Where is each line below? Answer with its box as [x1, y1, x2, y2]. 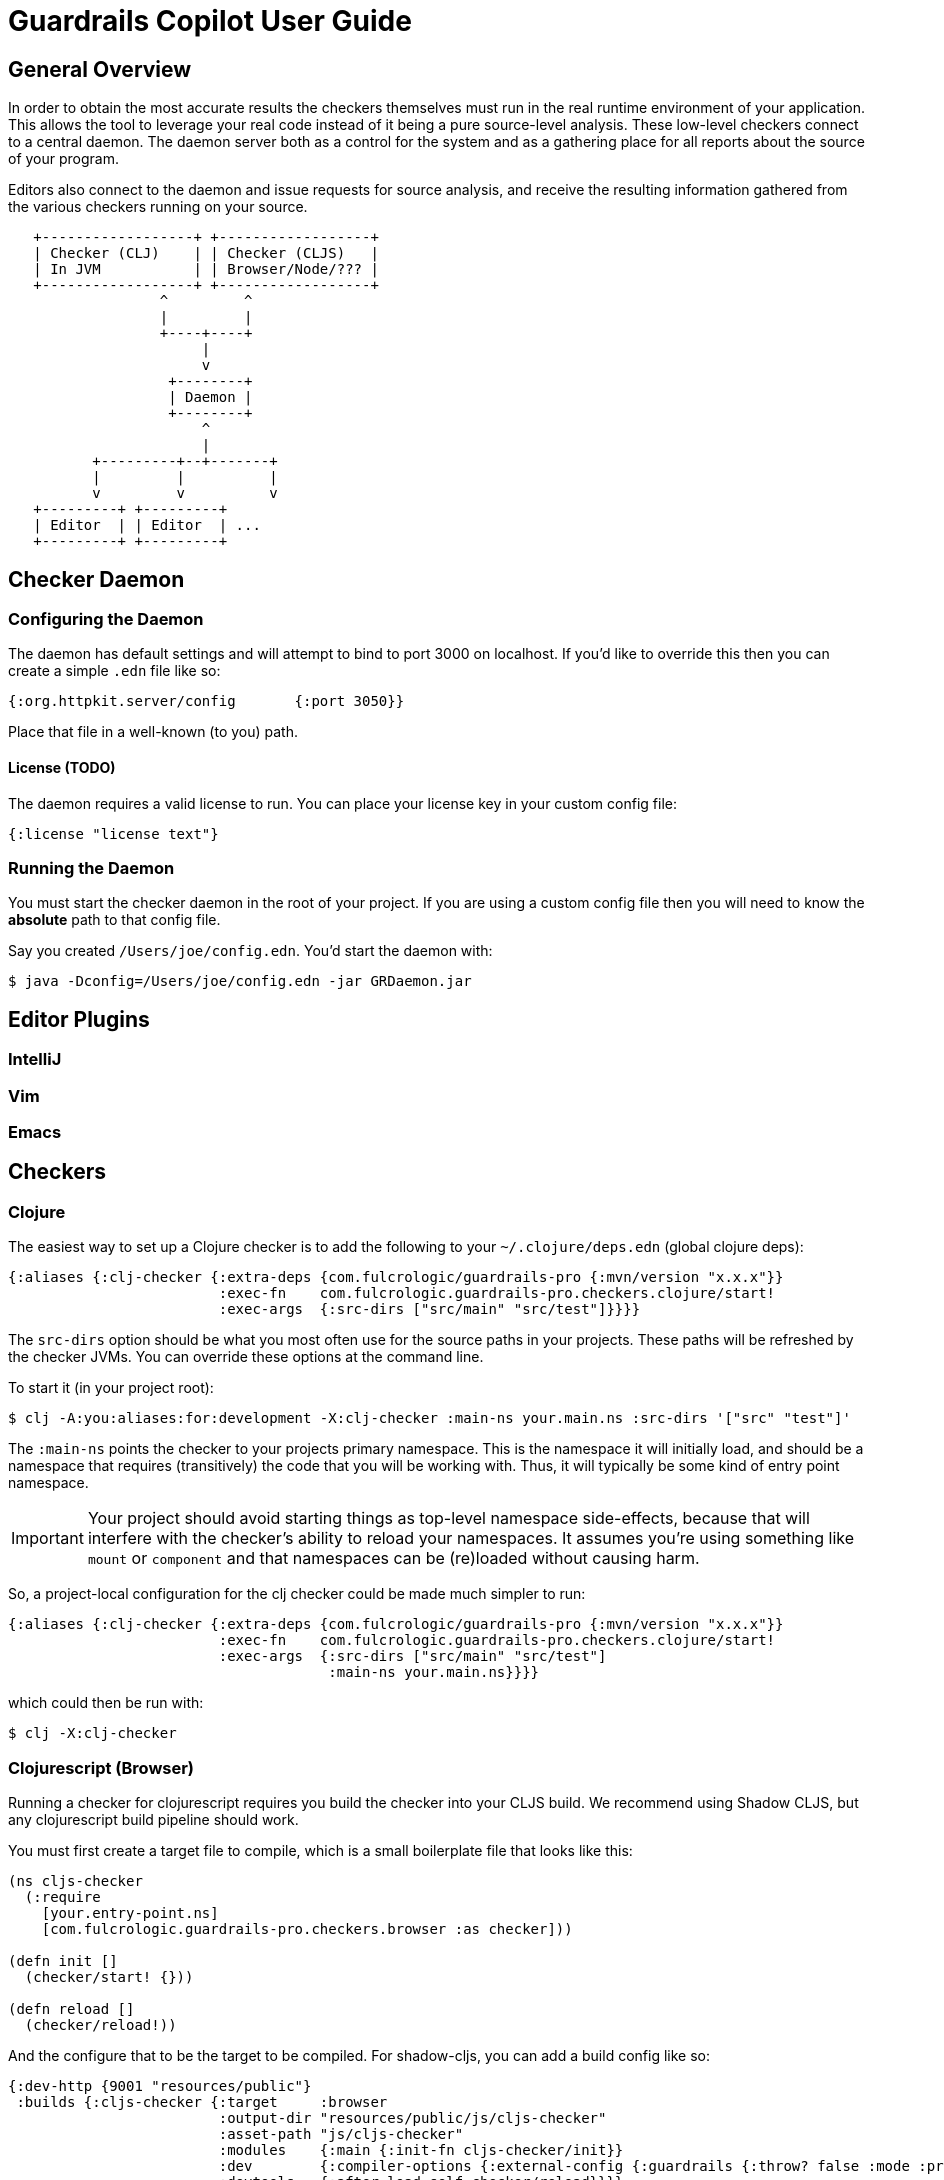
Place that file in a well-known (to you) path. [8, 723, 298, 741]
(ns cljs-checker [8, 1872, 143, 1889]
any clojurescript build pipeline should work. [8, 1810, 299, 1828]
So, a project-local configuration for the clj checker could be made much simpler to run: [8, 1585, 586, 1603]
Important [11, 1528, 84, 1549]
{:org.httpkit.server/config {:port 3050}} [8, 693, 405, 710]
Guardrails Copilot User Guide [8, 4, 412, 38]
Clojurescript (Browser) [8, 1757, 195, 1778]
